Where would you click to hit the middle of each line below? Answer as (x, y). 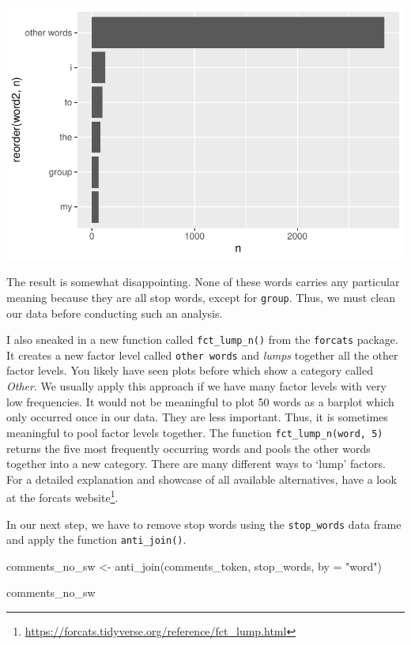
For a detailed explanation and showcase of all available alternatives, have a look (202, 479)
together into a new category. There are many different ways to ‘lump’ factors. (196, 464)
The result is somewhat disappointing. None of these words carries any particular (203, 282)
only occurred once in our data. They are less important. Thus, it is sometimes (197, 417)
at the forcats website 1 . (62, 496)
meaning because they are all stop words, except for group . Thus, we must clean (201, 297)
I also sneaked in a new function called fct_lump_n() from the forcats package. (202, 339)
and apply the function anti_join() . (96, 539)
